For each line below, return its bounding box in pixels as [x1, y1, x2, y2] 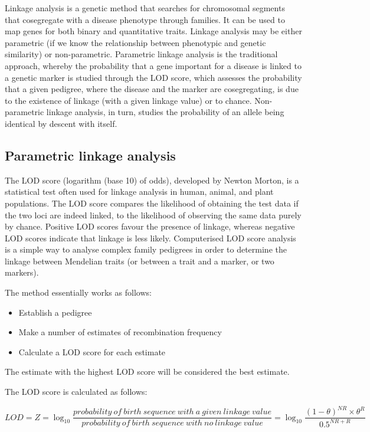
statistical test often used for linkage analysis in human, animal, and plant [5, 185, 274, 198]
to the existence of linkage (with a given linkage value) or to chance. [5, 94, 252, 106]
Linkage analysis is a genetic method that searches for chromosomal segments [5, 2, 285, 14]
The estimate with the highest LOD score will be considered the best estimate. [5, 365, 290, 378]
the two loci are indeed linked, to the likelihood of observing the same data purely [5, 208, 302, 221]
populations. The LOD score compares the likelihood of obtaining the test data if [5, 197, 299, 209]
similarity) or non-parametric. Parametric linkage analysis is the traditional [5, 48, 278, 60]
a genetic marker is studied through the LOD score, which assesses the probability [5, 71, 302, 83]
